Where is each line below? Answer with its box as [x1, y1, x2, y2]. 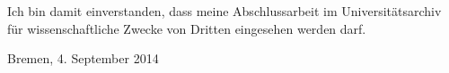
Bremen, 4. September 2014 [7, 49, 159, 68]
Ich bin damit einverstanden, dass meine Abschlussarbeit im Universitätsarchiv [7, 2, 442, 20]
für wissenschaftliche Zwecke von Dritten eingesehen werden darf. [7, 19, 366, 37]
